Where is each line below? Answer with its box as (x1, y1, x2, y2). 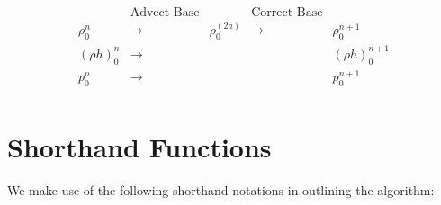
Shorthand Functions (7, 129, 272, 165)
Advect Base (130, 6, 200, 20)
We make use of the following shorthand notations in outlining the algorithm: (7, 181, 435, 200)
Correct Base (251, 6, 323, 20)
